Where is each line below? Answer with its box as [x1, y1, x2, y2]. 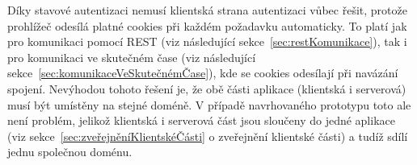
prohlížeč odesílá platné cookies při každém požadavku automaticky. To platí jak [7, 17, 407, 34]
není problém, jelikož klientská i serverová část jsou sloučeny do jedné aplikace [7, 112, 395, 129]
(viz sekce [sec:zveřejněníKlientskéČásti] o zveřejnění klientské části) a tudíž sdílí [7, 127, 408, 144]
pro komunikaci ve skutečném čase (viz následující [7, 48, 256, 65]
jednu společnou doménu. [7, 143, 133, 160]
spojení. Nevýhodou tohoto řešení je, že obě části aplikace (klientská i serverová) [7, 80, 406, 97]
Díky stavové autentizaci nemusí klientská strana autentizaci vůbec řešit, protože [7, 2, 407, 18]
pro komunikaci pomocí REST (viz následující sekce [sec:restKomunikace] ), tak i [7, 33, 407, 50]
